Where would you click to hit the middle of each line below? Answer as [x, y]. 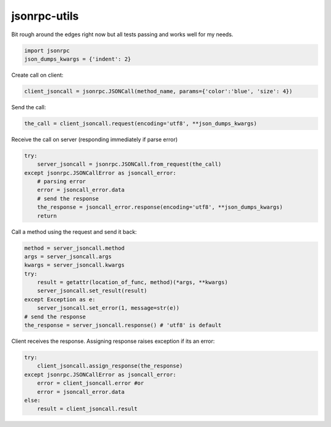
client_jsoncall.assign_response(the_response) [110, 366]
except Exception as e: [60, 299]
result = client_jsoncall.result [87, 409]
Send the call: [29, 107]
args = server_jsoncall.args [68, 256]
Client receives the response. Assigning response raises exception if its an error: [113, 341]
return [47, 216]
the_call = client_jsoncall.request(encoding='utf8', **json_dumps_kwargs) [141, 123]
